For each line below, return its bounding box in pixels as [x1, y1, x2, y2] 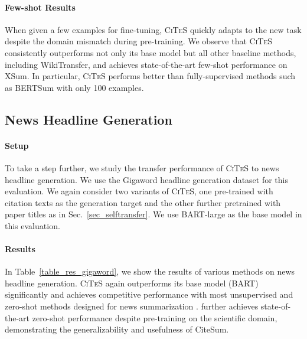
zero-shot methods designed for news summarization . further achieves [5, 300, 259, 312]
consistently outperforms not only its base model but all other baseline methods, [5, 46, 296, 58]
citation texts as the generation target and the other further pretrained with [5, 196, 281, 208]
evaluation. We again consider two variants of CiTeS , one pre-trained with [5, 185, 273, 197]
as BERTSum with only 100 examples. [5, 81, 144, 93]
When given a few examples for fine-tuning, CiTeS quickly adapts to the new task [5, 23, 302, 35]
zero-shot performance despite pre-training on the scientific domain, [32, 311, 277, 324]
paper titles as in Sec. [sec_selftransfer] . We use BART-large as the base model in [5, 208, 302, 220]
